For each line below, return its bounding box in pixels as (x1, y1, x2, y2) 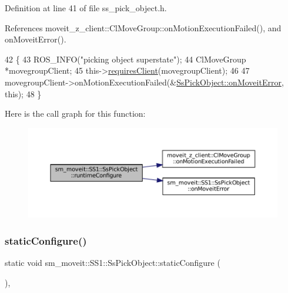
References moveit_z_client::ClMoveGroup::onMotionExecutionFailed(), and (5, 21, 282, 34)
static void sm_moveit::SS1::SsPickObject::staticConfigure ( (5, 256, 220, 269)
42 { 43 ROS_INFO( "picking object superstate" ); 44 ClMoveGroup (5, 52, 246, 65)
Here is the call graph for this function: (5, 107, 146, 120)
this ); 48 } (5, 87, 42, 100)
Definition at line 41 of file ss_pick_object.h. (5, 2, 167, 14)
